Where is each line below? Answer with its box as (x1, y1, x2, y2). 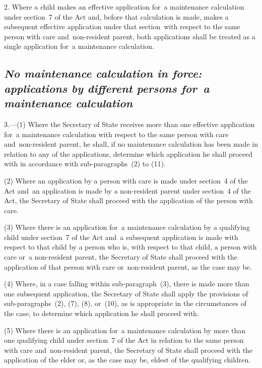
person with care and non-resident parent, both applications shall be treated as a (4, 31, 255, 41)
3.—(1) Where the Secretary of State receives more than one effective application (4, 118, 255, 129)
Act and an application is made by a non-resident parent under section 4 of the (4, 185, 251, 196)
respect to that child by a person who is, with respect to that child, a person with (4, 241, 257, 252)
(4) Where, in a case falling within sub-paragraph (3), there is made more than (4, 278, 249, 289)
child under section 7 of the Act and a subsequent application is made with (4, 231, 238, 242)
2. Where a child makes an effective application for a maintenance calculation (4, 2, 244, 12)
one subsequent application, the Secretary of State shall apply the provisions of (4, 288, 248, 298)
